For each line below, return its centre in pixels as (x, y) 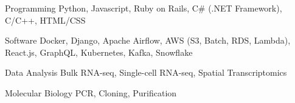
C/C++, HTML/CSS (45, 20)
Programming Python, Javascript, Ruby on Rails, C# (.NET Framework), (144, 8)
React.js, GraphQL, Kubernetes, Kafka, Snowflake (99, 52)
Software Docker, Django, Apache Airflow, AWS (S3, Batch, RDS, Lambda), (148, 40)
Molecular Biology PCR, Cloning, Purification (91, 92)
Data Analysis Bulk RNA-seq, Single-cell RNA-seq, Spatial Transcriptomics (146, 72)
